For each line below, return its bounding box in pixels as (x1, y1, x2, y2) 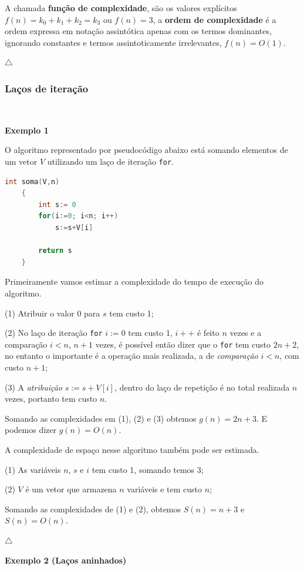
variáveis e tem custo (127, 483, 202, 495)
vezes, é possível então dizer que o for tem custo (95, 338, 271, 350)
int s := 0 (38, 200, 76, 209)
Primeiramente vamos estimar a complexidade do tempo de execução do (5, 275, 264, 288)
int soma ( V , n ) (5, 177, 60, 186)
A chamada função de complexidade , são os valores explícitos (5, 2, 237, 14)
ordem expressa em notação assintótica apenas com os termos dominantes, (5, 25, 272, 37)
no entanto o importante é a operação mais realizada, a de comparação (5, 349, 258, 362)
